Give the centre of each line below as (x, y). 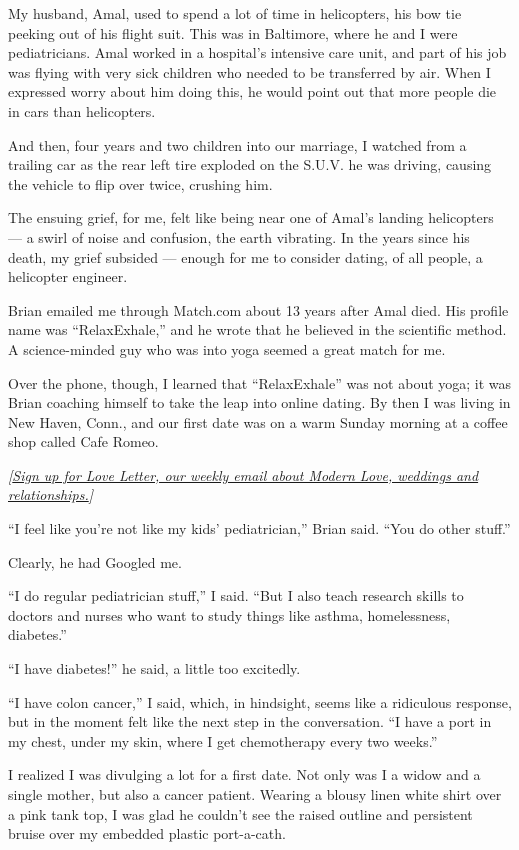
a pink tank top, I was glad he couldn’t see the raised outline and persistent (240, 813)
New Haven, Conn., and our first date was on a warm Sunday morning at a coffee (258, 421)
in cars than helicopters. (82, 110)
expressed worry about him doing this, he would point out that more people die (252, 91)
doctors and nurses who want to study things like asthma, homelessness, (229, 614)
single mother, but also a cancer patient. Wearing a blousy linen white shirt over (255, 794)
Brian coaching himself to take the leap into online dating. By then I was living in (259, 402)
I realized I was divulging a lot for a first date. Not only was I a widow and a (244, 774)
